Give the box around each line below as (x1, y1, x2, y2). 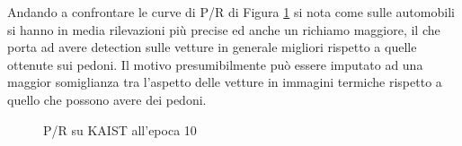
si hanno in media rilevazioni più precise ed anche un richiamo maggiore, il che (7, 20, 440, 39)
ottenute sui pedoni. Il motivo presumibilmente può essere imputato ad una (7, 55, 423, 73)
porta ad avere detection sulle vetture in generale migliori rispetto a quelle (7, 38, 417, 56)
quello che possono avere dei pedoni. (7, 90, 207, 108)
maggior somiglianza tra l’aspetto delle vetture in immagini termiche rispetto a (7, 73, 442, 91)
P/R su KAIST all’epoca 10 (43, 120, 197, 139)
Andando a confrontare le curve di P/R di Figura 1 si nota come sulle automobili (7, 3, 455, 21)
